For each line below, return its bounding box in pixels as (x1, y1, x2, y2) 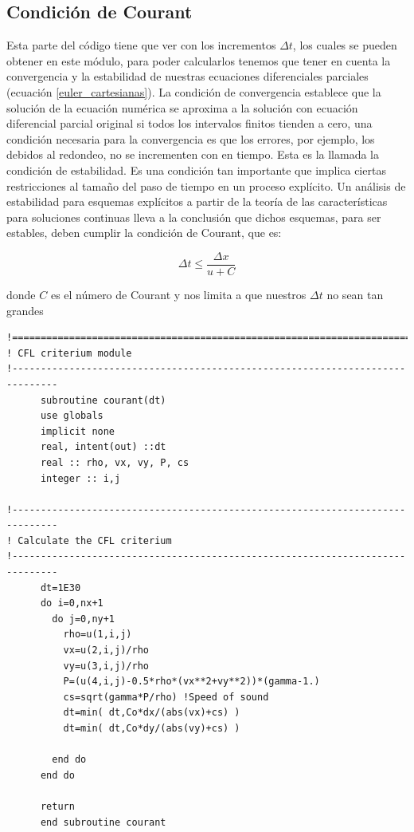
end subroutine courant (40, 816, 166, 828)
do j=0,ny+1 (52, 613, 115, 625)
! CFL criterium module (6, 347, 132, 359)
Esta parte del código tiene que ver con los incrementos (6, 37, 276, 53)
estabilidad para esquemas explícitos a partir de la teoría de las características (6, 193, 388, 210)
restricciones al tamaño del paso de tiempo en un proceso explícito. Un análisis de (6, 177, 406, 194)
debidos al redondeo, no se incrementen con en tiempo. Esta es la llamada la (6, 146, 379, 163)
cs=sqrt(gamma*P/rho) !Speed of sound (63, 691, 269, 703)
